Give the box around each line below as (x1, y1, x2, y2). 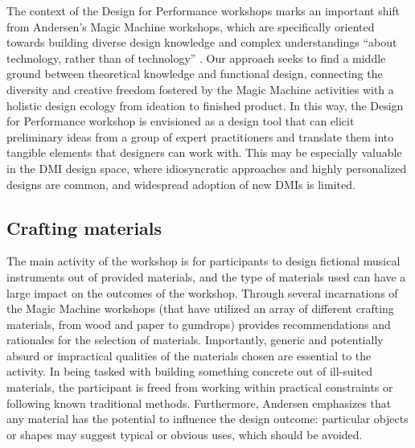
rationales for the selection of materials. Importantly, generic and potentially (6, 331, 384, 348)
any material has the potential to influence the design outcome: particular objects (6, 410, 409, 427)
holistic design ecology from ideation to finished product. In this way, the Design (6, 97, 404, 113)
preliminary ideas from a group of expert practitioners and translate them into (6, 128, 394, 145)
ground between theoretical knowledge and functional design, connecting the (6, 65, 383, 82)
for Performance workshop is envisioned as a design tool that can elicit (6, 113, 355, 129)
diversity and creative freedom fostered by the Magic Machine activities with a (6, 80, 394, 97)
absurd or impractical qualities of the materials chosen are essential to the (6, 347, 372, 364)
